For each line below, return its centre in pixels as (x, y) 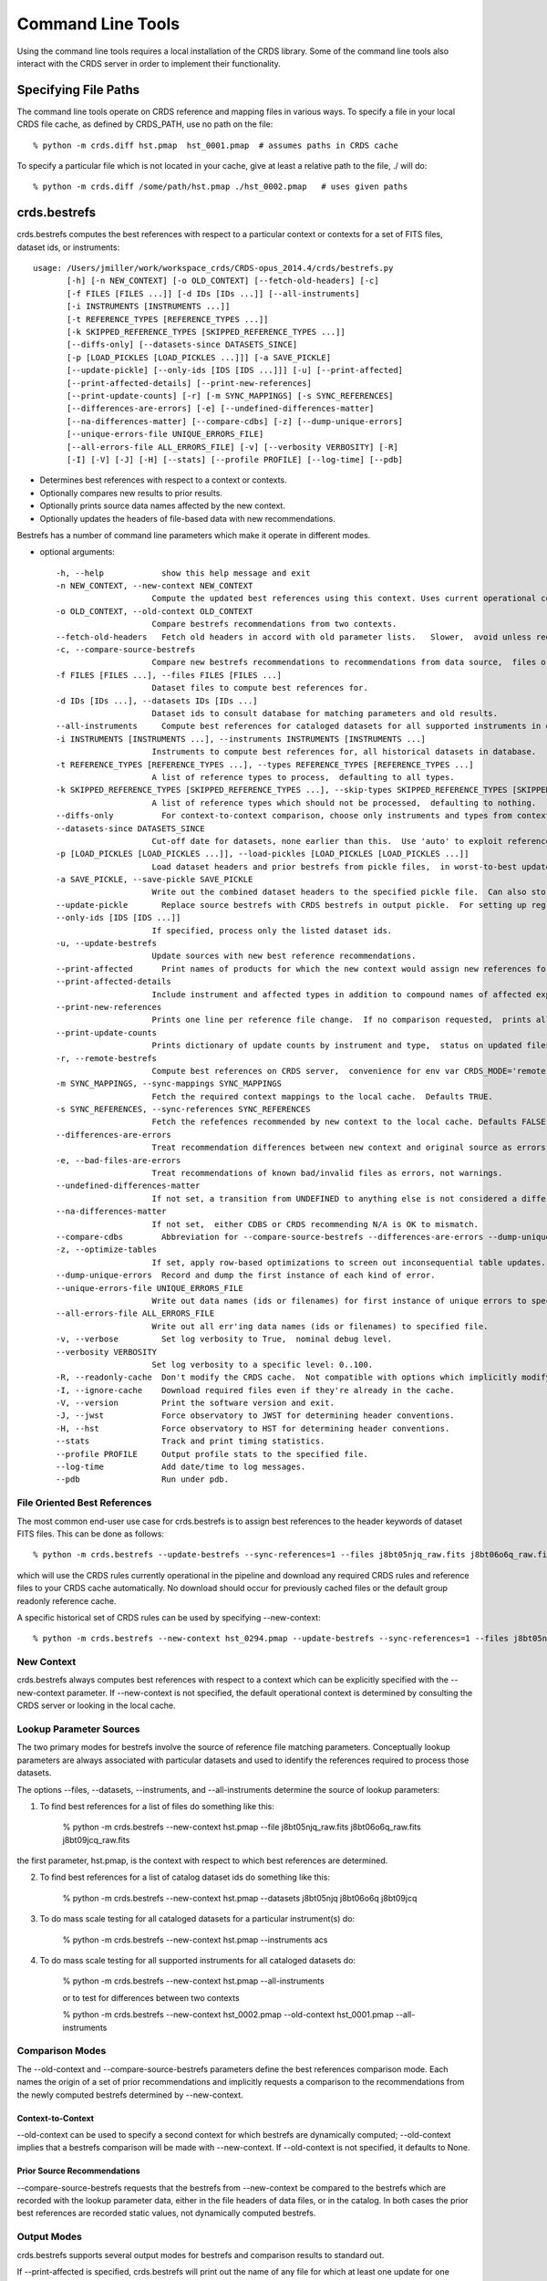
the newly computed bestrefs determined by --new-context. (130, 2095)
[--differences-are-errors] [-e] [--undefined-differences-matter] (221, 409)
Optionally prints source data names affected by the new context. (163, 505)
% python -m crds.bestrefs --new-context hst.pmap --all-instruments (193, 1981)
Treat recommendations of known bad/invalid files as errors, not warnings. (327, 1173)
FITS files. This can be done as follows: (90, 1534)
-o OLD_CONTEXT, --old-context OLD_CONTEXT (155, 611)
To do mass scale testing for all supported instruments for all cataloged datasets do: (197, 1961)
